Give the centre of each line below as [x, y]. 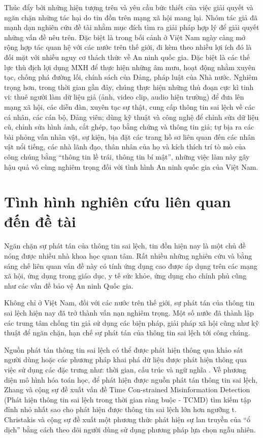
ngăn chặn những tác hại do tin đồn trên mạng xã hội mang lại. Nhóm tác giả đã [131, 17]
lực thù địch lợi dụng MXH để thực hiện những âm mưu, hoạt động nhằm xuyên [130, 67]
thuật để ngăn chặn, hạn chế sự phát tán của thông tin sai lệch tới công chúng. [127, 333]
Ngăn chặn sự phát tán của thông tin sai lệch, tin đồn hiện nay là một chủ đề [125, 246]
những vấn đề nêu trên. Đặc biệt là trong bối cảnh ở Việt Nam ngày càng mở [125, 37]
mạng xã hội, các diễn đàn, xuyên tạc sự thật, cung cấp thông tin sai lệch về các [129, 106]
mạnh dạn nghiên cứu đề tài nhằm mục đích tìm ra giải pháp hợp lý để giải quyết [132, 27]
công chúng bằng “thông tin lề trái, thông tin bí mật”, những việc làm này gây [127, 156]
